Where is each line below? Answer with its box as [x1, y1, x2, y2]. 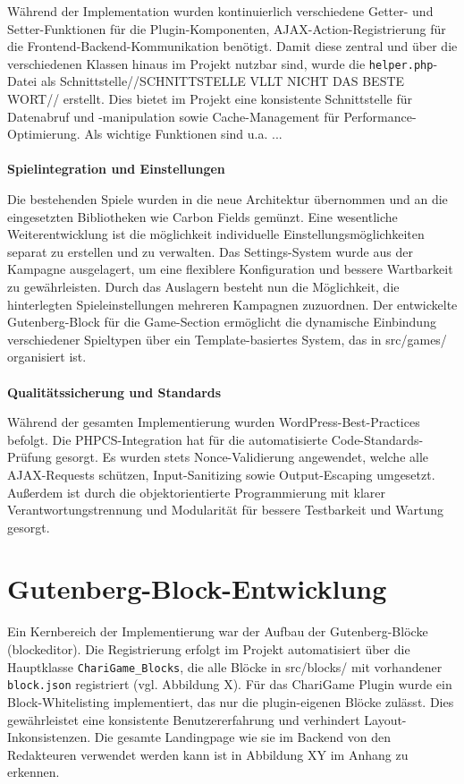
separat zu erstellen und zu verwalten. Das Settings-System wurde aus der [7, 242, 413, 260]
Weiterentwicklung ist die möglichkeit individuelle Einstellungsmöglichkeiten [7, 225, 425, 243]
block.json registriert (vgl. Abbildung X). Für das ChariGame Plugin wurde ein [7, 675, 452, 694]
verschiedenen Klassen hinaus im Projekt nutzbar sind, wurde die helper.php [7, 54, 434, 72]
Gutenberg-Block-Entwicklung [7, 570, 387, 607]
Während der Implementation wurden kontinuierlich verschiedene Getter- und [7, 2, 434, 20]
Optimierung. [7, 124, 80, 143]
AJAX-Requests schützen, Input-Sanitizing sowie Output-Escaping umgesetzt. [7, 464, 435, 483]
